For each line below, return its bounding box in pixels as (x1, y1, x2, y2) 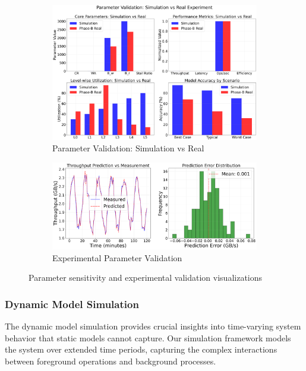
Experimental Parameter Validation (52, 251, 182, 264)
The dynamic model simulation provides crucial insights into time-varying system (5, 320, 301, 332)
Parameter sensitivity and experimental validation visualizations (29, 271, 263, 284)
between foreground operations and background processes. (5, 354, 216, 367)
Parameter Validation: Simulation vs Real (52, 142, 204, 154)
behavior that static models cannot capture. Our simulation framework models (5, 331, 291, 344)
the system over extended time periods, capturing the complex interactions (5, 343, 277, 356)
